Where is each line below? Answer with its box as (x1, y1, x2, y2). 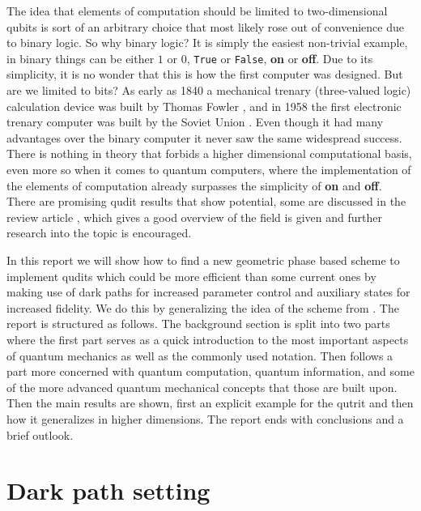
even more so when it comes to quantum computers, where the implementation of (6, 161, 411, 177)
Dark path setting (6, 474, 210, 507)
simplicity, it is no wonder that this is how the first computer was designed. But (6, 66, 403, 83)
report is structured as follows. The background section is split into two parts (6, 315, 390, 332)
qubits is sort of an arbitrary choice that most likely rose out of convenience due (6, 18, 404, 35)
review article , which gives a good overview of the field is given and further (6, 208, 382, 225)
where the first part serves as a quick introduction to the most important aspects (6, 330, 409, 347)
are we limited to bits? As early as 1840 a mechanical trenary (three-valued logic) (6, 82, 411, 99)
